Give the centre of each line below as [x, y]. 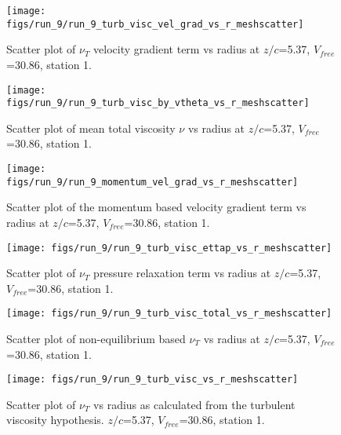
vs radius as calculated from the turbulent [194, 404]
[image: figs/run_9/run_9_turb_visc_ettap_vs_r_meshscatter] [169, 248]
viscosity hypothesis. [55, 420]
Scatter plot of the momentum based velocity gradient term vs [156, 207]
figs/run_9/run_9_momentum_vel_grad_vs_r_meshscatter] [152, 182]
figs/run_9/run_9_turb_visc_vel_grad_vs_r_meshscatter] [155, 24]
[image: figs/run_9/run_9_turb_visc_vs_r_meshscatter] [152, 380]
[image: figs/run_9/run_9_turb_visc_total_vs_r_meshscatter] [169, 314]
